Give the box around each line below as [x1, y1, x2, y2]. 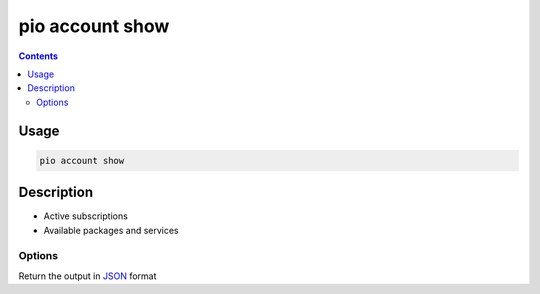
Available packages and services [43, 224, 179, 236]
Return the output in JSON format [18, 270, 157, 282]
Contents [18, 50, 59, 62]
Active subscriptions [43, 210, 129, 222]
